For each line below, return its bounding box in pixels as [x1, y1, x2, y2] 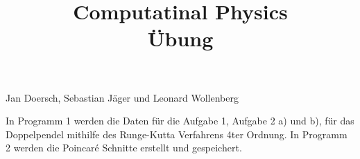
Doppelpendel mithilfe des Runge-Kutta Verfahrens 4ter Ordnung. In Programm [6, 127, 348, 141]
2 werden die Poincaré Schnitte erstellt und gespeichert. [6, 140, 242, 155]
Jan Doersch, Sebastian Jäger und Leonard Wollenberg [6, 90, 239, 104]
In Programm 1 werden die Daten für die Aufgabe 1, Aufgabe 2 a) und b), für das [6, 113, 354, 128]
